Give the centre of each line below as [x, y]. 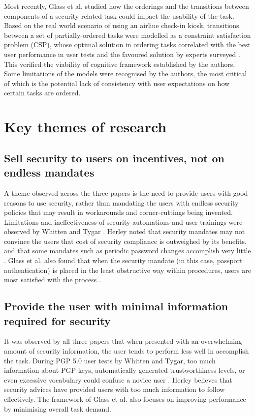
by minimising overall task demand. [58, 408]
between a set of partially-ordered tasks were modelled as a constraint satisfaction [127, 35]
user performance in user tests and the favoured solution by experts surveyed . [122, 54]
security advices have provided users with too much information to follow [114, 389]
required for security [57, 320]
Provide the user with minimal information [116, 306]
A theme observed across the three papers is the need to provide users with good [126, 193]
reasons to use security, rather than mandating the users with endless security [121, 202]
